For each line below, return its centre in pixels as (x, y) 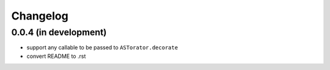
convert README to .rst (56, 56)
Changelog (40, 16)
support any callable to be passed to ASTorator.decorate (102, 47)
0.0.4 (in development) (59, 32)
